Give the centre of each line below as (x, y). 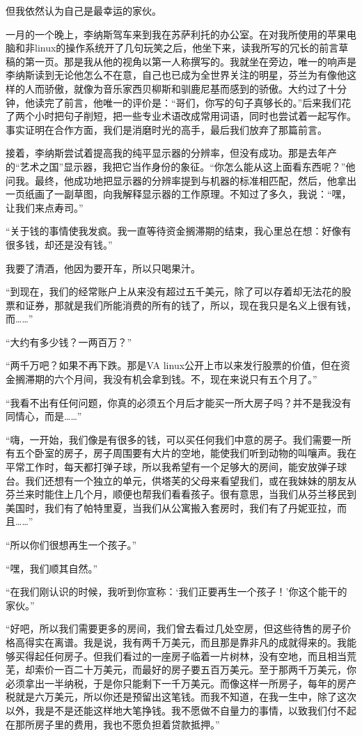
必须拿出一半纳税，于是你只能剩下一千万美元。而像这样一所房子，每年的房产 (181, 683)
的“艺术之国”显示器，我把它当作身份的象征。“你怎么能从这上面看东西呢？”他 (181, 166)
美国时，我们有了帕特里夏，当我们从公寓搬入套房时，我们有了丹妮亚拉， (171, 507)
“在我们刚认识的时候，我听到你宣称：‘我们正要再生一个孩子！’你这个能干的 (176, 592)
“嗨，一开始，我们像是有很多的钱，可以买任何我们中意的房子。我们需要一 (174, 439)
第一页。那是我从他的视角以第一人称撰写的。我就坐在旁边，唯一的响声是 (190, 61)
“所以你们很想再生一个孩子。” (71, 545)
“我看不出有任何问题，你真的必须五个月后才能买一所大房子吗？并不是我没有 (179, 402)
